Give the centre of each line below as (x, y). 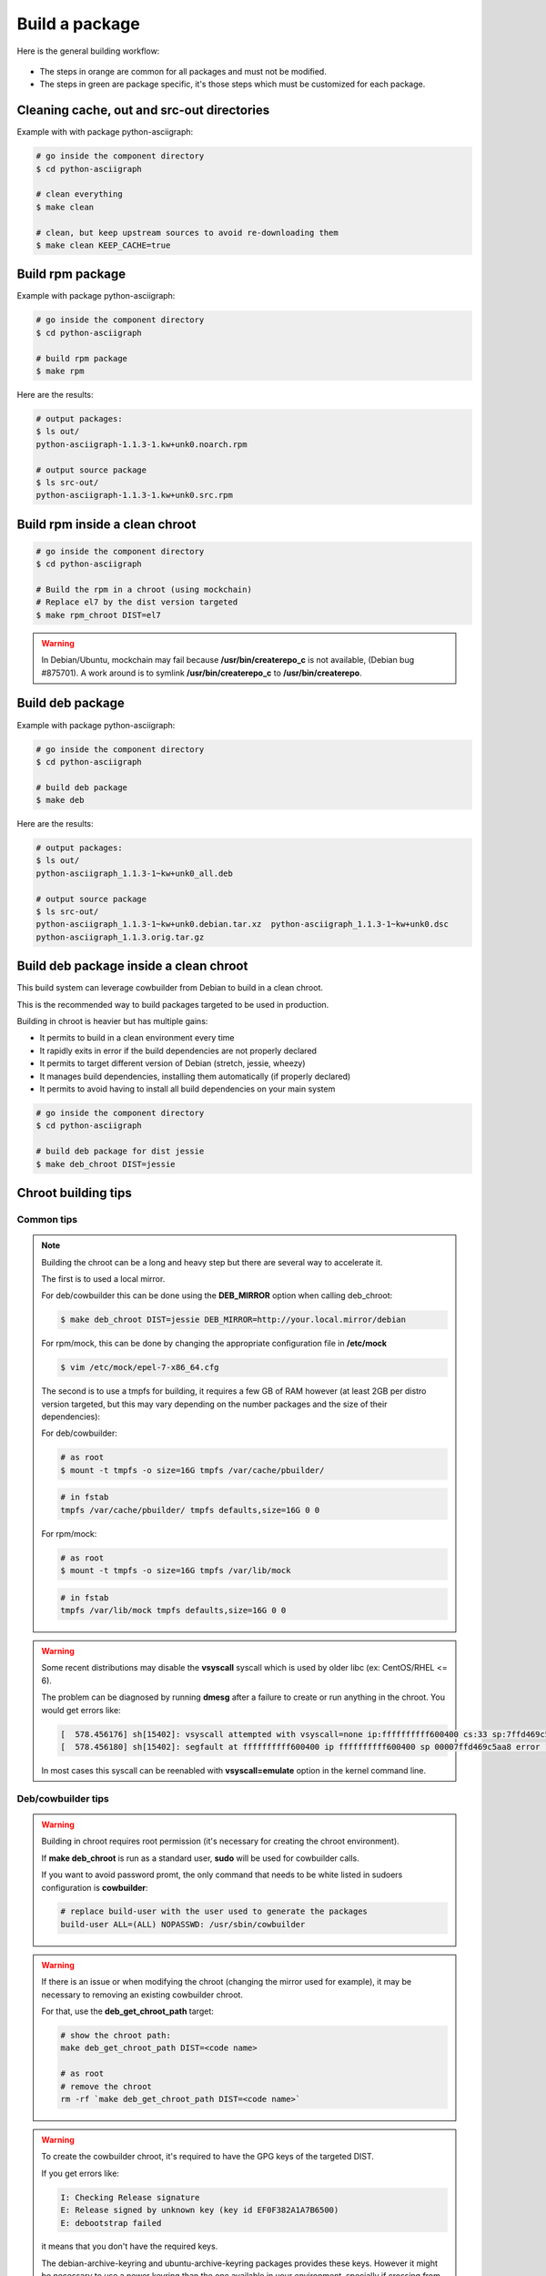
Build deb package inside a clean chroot (132, 966)
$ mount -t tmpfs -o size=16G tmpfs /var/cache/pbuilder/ (192, 1470)
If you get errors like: (81, 2173)
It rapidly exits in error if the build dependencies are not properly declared (178, 1051)
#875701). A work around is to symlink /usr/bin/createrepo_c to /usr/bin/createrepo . (202, 673)
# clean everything (79, 194)
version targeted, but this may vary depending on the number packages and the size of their (214, 1404)
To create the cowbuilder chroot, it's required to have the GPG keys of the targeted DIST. (208, 2157)
